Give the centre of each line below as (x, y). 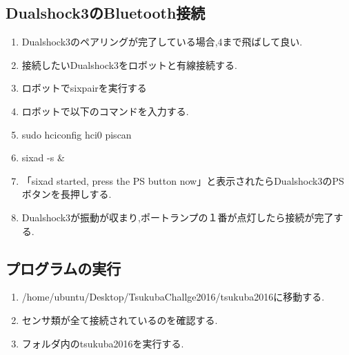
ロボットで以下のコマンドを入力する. (105, 111)
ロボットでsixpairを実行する (84, 88)
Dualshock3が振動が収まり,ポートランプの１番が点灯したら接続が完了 (178, 217)
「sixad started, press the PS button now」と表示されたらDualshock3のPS (183, 180)
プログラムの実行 (63, 268)
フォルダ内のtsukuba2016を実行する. (103, 343)
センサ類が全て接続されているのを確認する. (120, 319)
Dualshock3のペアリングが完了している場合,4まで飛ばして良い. (162, 42)
